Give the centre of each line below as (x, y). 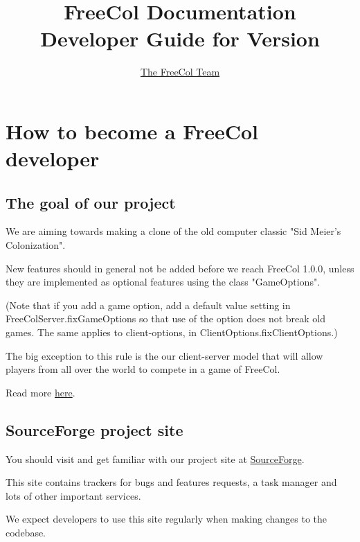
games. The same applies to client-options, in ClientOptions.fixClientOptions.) (172, 332)
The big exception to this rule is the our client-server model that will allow (164, 355)
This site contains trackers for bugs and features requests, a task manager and (171, 482)
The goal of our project (91, 202)
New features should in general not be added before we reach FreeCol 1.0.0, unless (180, 268)
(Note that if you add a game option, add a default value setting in (148, 305)
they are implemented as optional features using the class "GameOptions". (163, 282)
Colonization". (36, 245)
